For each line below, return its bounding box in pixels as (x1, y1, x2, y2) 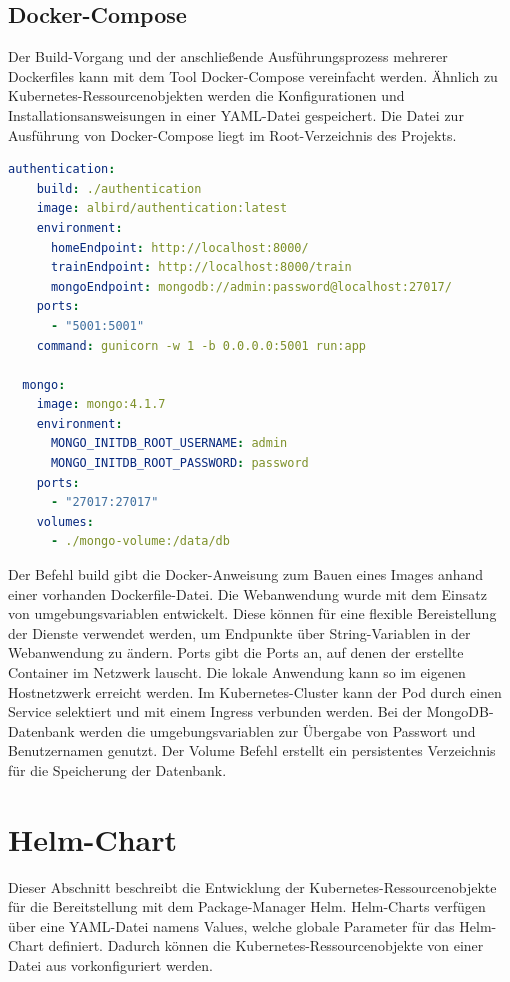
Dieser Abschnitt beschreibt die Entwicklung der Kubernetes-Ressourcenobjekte (8, 876, 497, 897)
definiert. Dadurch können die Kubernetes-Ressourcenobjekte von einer (48, 935, 484, 956)
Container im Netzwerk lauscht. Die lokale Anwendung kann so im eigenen (8, 662, 466, 683)
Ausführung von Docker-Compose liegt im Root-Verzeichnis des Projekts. (8, 124, 457, 145)
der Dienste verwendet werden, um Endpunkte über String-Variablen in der (8, 622, 471, 643)
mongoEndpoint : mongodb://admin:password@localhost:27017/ (50, 279, 452, 294)
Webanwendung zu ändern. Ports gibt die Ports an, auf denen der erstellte (8, 642, 464, 663)
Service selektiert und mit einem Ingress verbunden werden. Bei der (8, 701, 423, 722)
